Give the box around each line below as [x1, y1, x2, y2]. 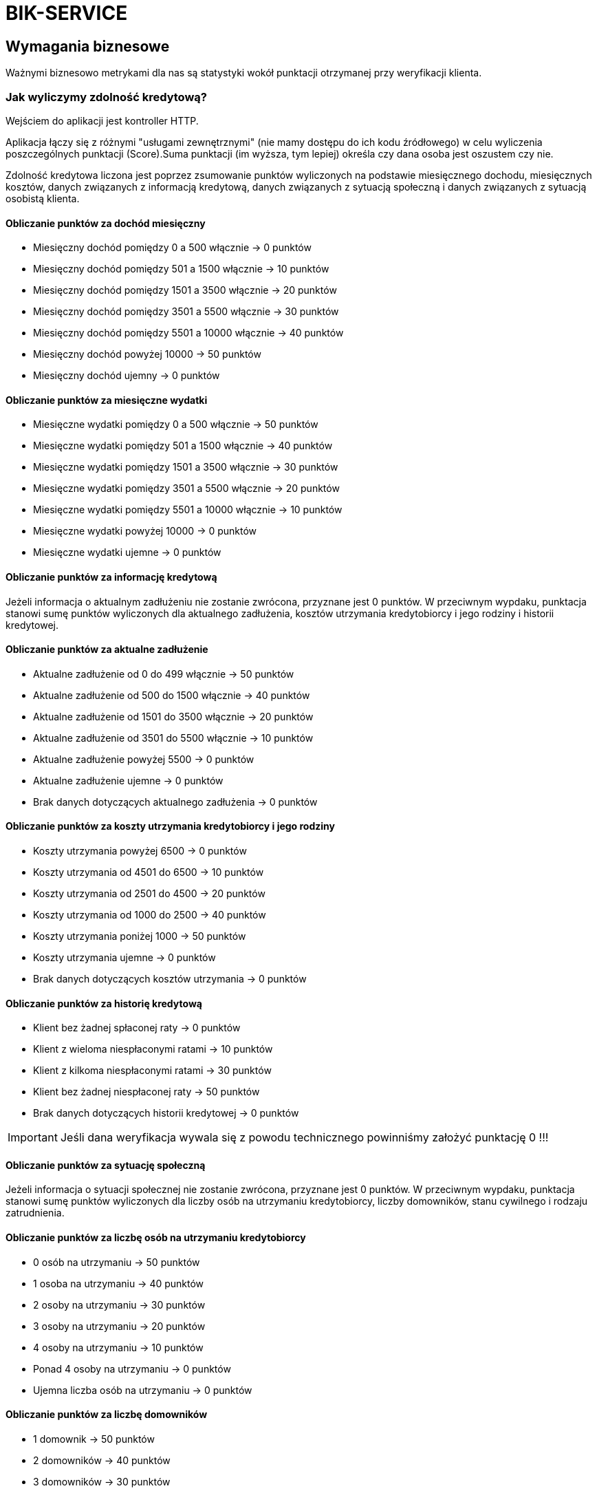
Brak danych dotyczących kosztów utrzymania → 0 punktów [33, 973, 307, 985]
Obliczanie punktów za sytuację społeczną [6, 1159, 206, 1171]
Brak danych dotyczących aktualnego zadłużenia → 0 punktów [33, 795, 318, 808]
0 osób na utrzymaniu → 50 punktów [33, 1256, 200, 1268]
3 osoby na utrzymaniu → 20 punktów [33, 1320, 206, 1332]
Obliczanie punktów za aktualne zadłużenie [6, 643, 208, 656]
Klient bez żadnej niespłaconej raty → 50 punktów [33, 1086, 260, 1098]
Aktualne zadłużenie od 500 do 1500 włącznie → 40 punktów [33, 689, 310, 701]
